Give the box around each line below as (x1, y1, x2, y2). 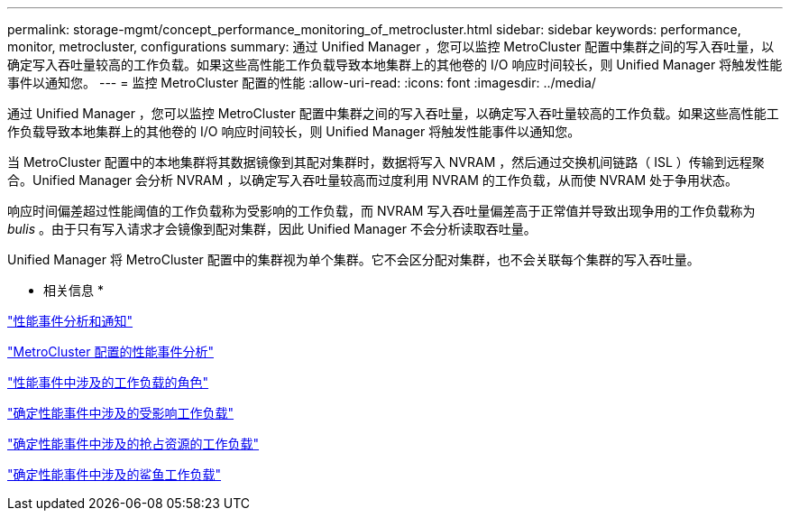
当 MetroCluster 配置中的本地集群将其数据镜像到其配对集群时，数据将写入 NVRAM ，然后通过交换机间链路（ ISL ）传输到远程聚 (7, 154, 765, 170)
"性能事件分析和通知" (7, 313, 133, 328)
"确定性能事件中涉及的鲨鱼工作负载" (7, 467, 222, 482)
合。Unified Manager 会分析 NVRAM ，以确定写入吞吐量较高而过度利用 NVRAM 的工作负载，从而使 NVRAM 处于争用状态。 (7, 172, 739, 188)
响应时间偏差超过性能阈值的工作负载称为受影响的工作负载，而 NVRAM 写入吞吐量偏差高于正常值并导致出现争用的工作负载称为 (7, 203, 756, 218)
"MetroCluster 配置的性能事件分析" (7, 344, 214, 359)
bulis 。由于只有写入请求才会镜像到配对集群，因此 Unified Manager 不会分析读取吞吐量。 (7, 221, 537, 236)
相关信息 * (43, 282, 104, 298)
